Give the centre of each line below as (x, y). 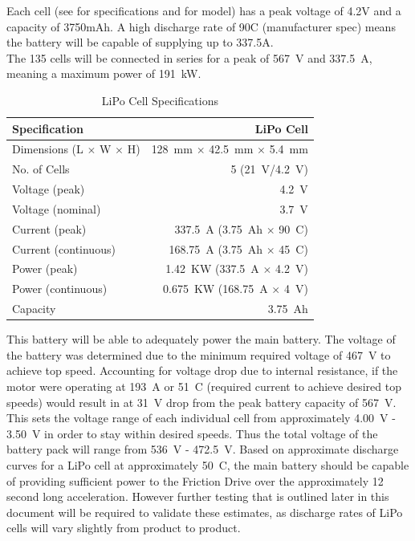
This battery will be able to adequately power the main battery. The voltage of (201, 339)
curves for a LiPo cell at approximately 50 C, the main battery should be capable (208, 465)
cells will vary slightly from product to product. (124, 528)
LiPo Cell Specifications (160, 100)
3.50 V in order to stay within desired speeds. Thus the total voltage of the (192, 433)
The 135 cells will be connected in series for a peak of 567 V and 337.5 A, (189, 57)
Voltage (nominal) (57, 208)
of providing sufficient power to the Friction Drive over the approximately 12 (195, 480)
